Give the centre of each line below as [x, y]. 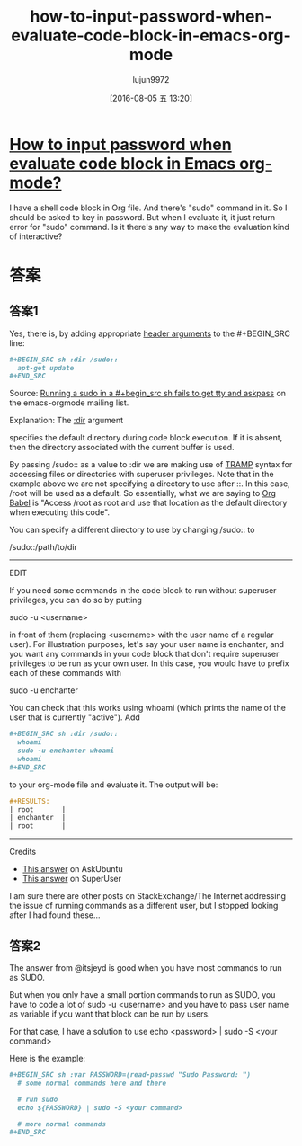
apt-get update [46, 368]
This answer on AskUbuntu [72, 869]
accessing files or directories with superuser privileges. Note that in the [142, 475]
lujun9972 [151, 79]
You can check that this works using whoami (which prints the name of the [147, 708]
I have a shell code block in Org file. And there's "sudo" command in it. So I [148, 208]
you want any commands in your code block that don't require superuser [144, 654]
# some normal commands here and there [92, 1083]
